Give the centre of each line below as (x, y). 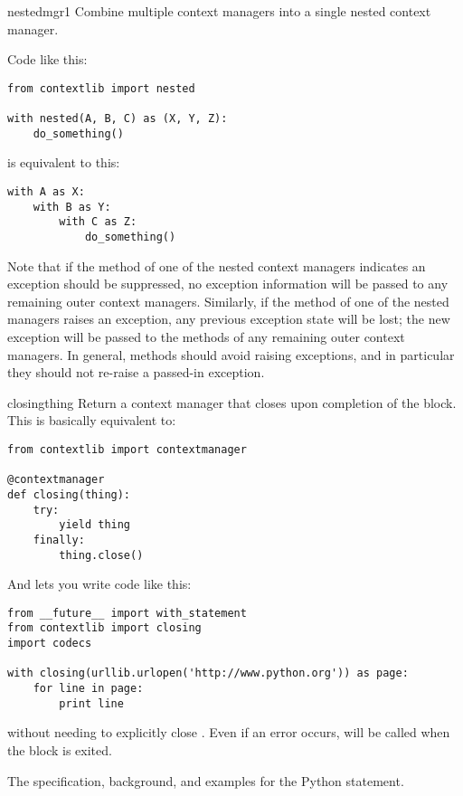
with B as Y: (72, 207)
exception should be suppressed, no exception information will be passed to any (228, 284)
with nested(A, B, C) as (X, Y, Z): (118, 119)
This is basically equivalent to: (92, 420)
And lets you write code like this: (99, 584)
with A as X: (46, 192)
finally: (59, 540)
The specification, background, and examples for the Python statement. (206, 780)
